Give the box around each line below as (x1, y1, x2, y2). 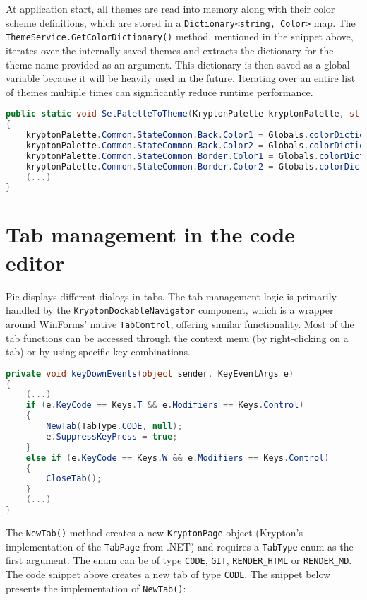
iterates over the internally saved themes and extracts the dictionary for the (6, 42, 334, 57)
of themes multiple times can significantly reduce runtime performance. (6, 84, 313, 99)
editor (6, 247, 65, 276)
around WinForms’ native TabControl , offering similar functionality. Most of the (6, 316, 354, 331)
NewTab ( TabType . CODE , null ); (46, 421, 183, 432)
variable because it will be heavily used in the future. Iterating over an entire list (6, 71, 356, 86)
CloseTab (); (46, 473, 102, 484)
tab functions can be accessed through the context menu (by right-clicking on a (6, 330, 349, 345)
